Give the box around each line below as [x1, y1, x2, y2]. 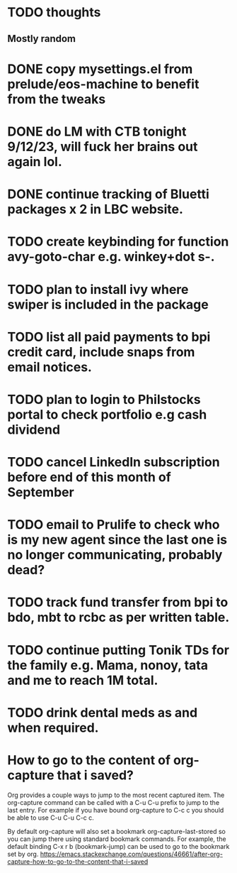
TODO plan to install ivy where [7, 281, 189, 297]
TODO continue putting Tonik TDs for [7, 642, 230, 658]
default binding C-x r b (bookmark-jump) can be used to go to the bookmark [7, 842, 230, 850]
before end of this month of [7, 469, 171, 485]
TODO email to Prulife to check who [7, 517, 221, 533]
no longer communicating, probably [7, 547, 223, 563]
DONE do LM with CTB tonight [7, 123, 187, 139]
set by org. [7, 850, 39, 858]
